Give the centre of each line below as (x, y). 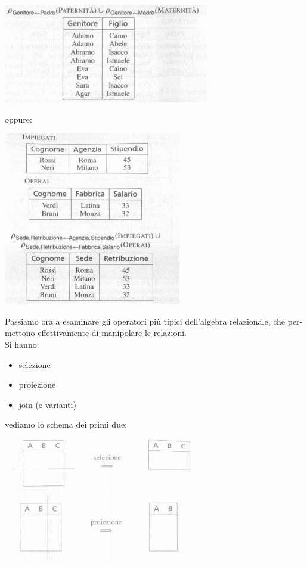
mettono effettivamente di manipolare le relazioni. (96, 333)
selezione (35, 364)
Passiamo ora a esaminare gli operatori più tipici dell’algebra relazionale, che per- (154, 321)
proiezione (37, 384)
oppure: (18, 119)
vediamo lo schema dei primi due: (66, 424)
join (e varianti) (47, 404)
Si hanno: (22, 344)
